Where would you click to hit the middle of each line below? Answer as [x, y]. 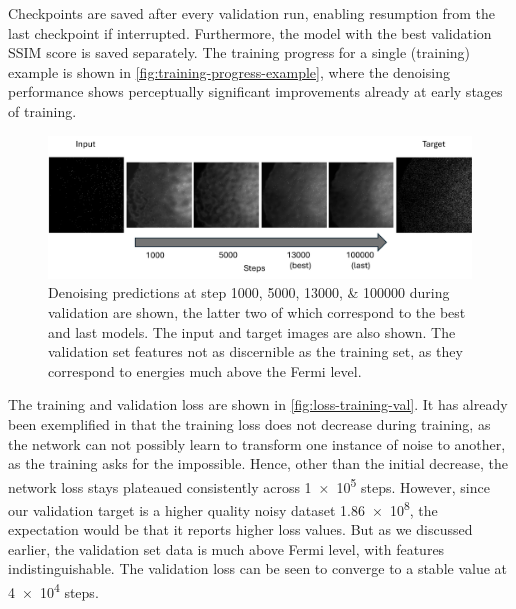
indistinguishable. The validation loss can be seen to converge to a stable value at [258, 568]
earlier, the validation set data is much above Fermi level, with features [226, 548]
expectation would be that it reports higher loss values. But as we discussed [240, 529]
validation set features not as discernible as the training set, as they [255, 351]
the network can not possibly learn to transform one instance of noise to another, [257, 443]
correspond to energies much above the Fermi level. [205, 370]
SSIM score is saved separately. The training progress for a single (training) [239, 52]
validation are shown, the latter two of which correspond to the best [257, 312]
